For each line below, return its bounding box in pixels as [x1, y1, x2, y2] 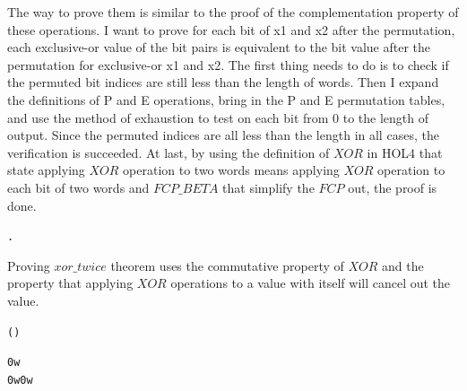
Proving [7, 256, 50, 274]
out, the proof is [348, 178, 437, 196]
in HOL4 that [367, 143, 443, 161]
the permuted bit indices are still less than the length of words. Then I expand [7, 73, 439, 91]
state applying [7, 161, 85, 179]
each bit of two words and [7, 178, 150, 196]
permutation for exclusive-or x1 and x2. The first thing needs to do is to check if [7, 55, 449, 74]
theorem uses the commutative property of [110, 256, 344, 274]
